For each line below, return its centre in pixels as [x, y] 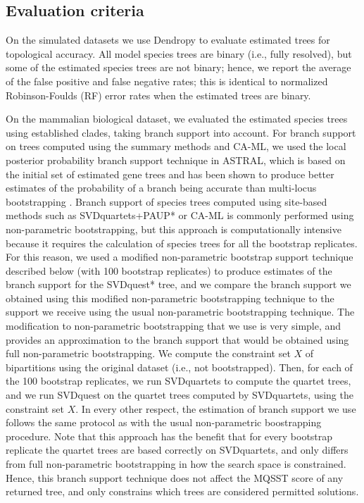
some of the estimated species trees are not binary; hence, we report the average [178, 67]
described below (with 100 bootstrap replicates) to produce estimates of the [169, 270]
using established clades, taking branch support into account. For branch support [181, 132]
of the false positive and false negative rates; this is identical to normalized [167, 81]
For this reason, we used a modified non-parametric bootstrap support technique [180, 257]
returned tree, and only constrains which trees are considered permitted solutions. [182, 491]
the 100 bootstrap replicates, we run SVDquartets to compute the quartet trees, [178, 381]
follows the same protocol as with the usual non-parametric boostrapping [164, 422]
